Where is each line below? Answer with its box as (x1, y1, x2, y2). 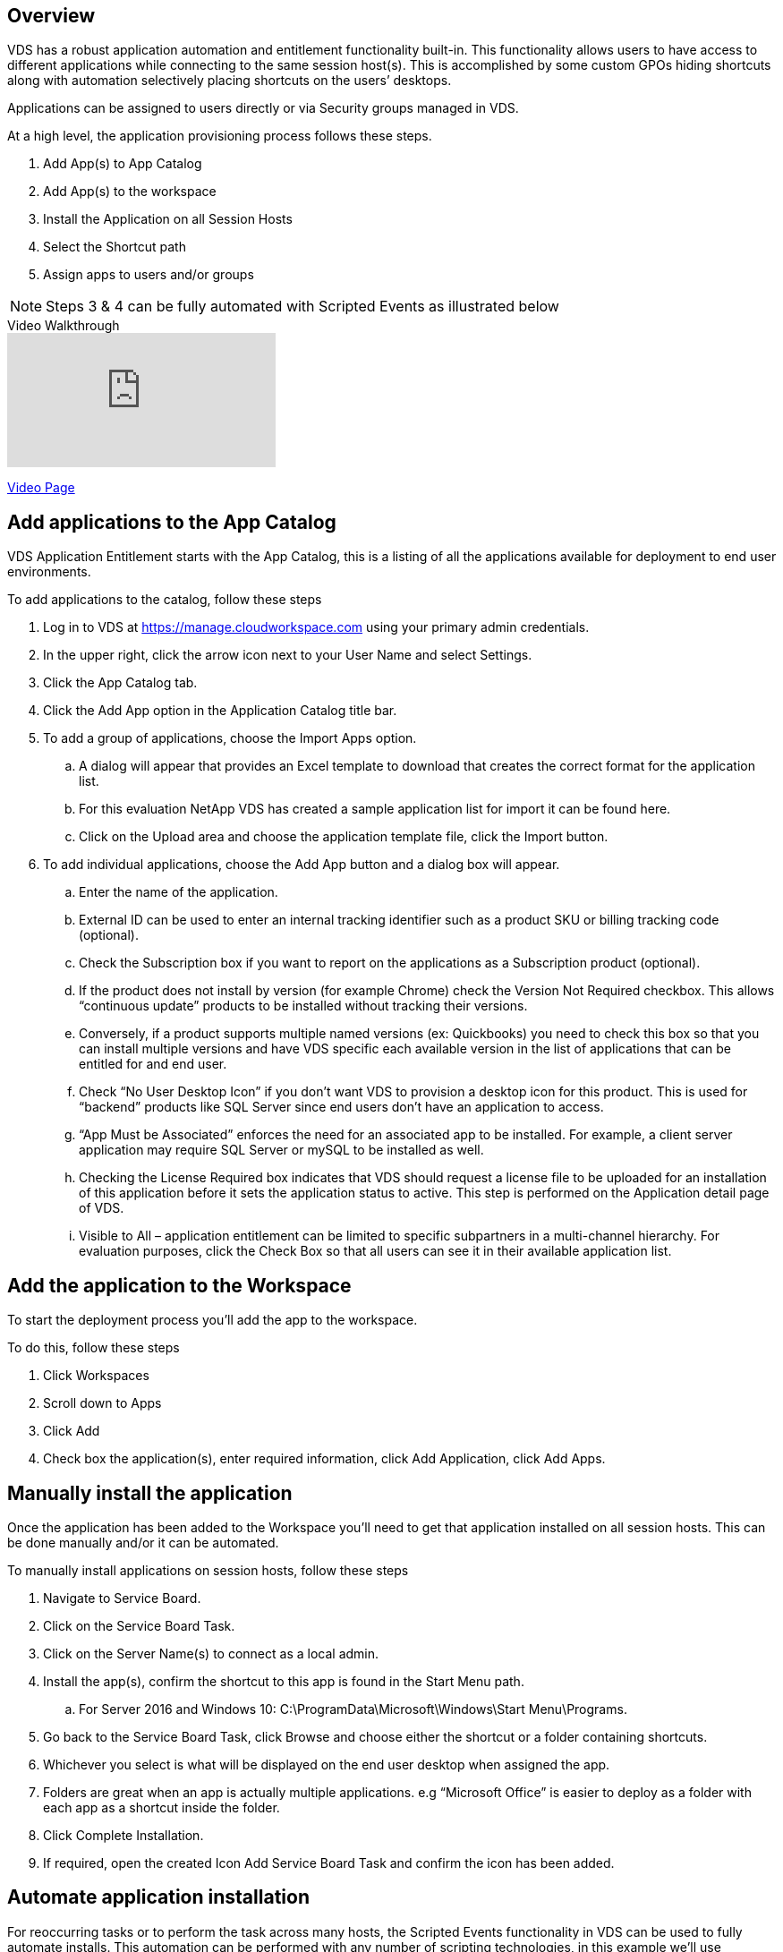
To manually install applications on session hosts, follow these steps (7, 1562, 409, 1578)
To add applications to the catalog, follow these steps (7, 592, 322, 608)
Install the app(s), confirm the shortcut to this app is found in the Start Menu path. (43, 1673, 524, 1689)
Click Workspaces (43, 1368, 149, 1384)
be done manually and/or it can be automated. (7, 1534, 279, 1550)
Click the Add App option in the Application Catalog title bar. (43, 703, 397, 719)
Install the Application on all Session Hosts (43, 211, 293, 227)
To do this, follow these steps (7, 1340, 180, 1356)
